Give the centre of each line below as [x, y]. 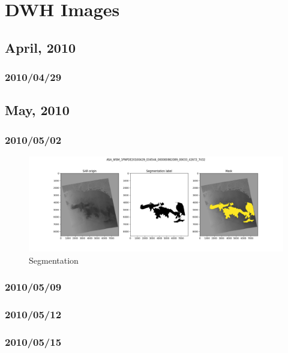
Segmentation [54, 260]
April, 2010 [40, 47]
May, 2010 [37, 110]
